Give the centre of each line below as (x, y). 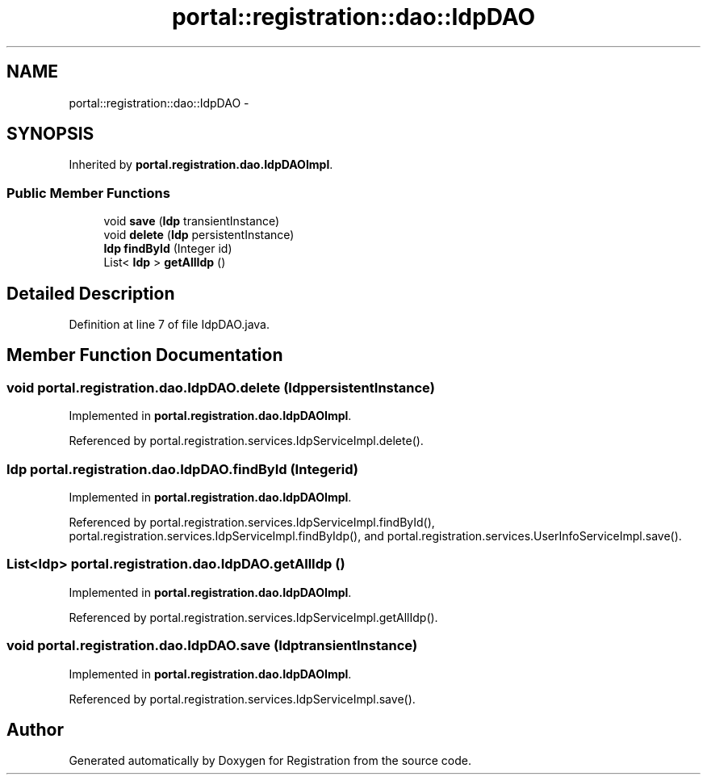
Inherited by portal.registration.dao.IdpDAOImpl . (201, 165)
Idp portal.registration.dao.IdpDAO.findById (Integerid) (182, 469)
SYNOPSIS (50, 134)
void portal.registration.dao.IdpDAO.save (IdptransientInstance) (212, 646)
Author (35, 729)
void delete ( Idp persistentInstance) (199, 235)
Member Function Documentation (145, 355)
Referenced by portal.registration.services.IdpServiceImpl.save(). (242, 699)
